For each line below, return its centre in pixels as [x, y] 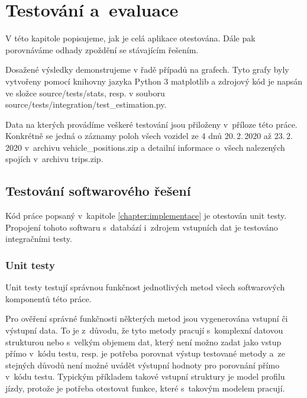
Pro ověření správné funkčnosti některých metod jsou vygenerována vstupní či [147, 318]
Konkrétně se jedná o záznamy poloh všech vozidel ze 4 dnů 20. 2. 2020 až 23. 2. [149, 136]
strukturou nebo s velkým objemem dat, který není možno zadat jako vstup [143, 342]
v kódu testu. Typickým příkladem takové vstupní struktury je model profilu [145, 376]
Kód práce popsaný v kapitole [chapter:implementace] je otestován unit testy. [146, 216]
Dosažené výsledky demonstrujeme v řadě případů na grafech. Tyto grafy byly [147, 69]
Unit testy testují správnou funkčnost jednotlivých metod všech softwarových [145, 287]
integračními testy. [39, 239]
